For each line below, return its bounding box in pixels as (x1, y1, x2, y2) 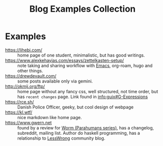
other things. (17, 67, 43, 74)
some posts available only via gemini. (17, 78, 93, 84)
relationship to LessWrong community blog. (17, 135, 106, 141)
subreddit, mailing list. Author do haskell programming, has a (17, 130, 140, 136)
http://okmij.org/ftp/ (5, 83, 45, 89)
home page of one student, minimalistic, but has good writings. (17, 52, 145, 58)
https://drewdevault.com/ (5, 73, 56, 79)
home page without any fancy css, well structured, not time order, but (17, 88, 158, 94)
